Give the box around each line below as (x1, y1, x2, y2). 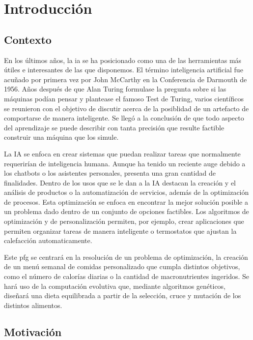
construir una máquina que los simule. (4, 132, 119, 142)
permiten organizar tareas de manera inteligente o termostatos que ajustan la (4, 225, 237, 236)
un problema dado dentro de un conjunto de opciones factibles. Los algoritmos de (4, 206, 249, 216)
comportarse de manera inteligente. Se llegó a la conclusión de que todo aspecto (4, 113, 244, 123)
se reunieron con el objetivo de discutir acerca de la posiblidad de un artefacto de (4, 103, 249, 113)
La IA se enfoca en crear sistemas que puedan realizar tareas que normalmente (4, 148, 241, 158)
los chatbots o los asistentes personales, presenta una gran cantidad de (4, 168, 216, 178)
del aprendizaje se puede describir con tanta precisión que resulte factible (4, 122, 225, 132)
